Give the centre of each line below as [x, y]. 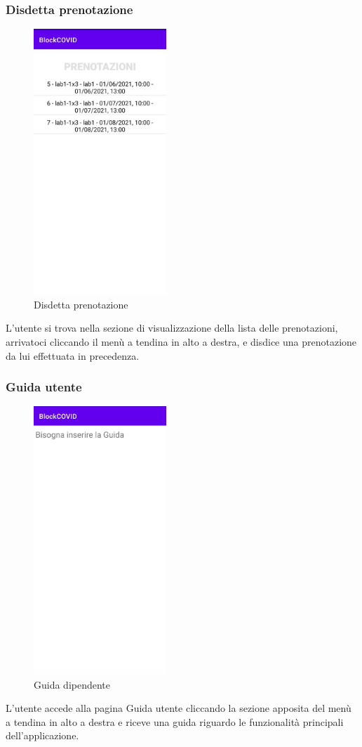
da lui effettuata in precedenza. [73, 355]
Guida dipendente [72, 684]
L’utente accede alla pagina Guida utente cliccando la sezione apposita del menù [179, 708]
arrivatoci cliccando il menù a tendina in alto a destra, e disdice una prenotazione [181, 341]
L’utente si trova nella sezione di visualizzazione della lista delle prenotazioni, [172, 328]
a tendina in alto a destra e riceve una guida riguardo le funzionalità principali [175, 721]
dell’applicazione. [42, 735]
